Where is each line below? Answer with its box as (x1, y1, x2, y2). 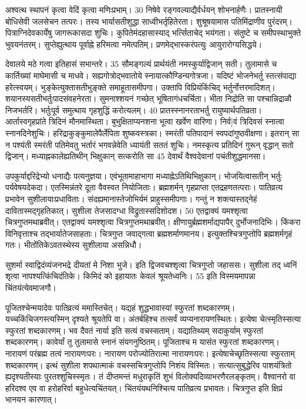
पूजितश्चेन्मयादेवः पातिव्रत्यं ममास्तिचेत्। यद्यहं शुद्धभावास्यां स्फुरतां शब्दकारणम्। (5, 301, 236, 313)
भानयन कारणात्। (5, 393, 58, 405)
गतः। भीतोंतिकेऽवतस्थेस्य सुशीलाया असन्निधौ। (5, 239, 142, 251)
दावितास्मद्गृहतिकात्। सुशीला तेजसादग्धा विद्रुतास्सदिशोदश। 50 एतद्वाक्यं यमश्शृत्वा (5, 204, 248, 216)
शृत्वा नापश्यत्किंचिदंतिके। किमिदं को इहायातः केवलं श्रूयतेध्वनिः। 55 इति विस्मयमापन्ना (5, 270, 255, 282)
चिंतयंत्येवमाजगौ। (5, 281, 57, 294)
